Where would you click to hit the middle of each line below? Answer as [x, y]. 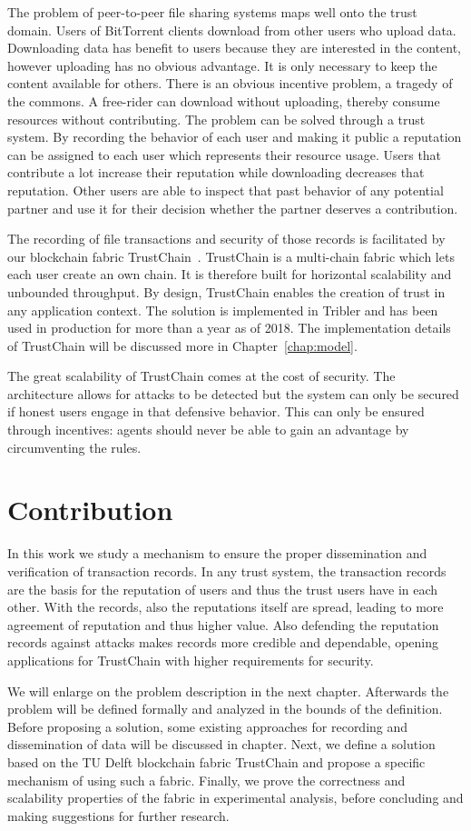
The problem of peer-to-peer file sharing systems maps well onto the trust [212, 12]
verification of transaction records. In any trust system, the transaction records [227, 571]
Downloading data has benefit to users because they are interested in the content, [235, 48]
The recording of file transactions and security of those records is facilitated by [226, 239]
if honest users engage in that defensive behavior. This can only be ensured [216, 411]
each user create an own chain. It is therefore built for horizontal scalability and [230, 274]
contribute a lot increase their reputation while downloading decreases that [216, 172]
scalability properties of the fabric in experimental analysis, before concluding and [235, 798]
